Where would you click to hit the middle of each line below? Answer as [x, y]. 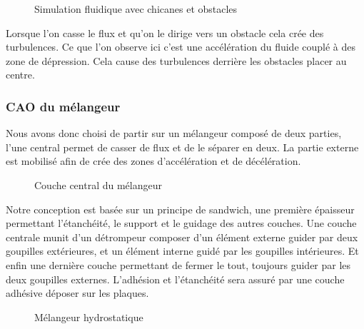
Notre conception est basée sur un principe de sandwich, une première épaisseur [180, 209]
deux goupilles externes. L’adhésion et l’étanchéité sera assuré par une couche [175, 279]
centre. [20, 75]
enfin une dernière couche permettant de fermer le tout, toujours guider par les [178, 264]
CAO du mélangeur [63, 106]
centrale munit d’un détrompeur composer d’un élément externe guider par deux [182, 237]
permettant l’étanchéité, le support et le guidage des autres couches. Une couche [181, 223]
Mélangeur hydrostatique [89, 317]
